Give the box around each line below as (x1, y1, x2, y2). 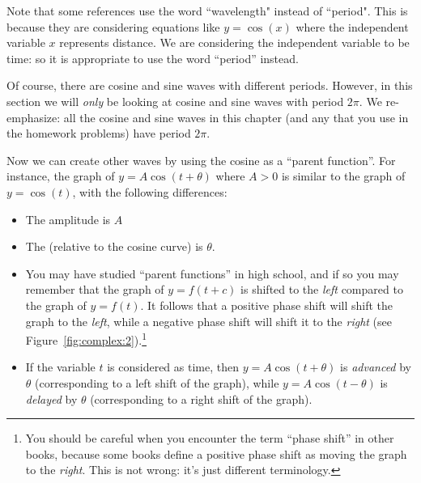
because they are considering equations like (6, 18, 220, 35)
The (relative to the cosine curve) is (25, 238, 203, 255)
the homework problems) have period (6, 125, 191, 142)
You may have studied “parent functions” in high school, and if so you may (25, 265, 399, 282)
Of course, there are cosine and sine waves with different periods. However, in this (6, 77, 413, 94)
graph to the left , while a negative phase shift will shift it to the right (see (25, 312, 393, 329)
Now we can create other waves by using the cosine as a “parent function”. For (6, 151, 396, 168)
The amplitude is (25, 210, 111, 227)
